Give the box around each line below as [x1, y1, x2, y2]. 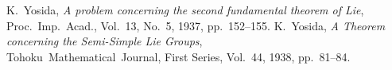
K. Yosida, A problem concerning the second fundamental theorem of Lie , [6, 2, 364, 17]
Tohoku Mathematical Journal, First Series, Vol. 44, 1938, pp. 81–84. [6, 48, 351, 64]
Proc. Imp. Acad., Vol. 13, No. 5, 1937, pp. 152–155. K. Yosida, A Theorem [6, 17, 386, 33]
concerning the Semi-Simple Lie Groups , [6, 33, 203, 49]
